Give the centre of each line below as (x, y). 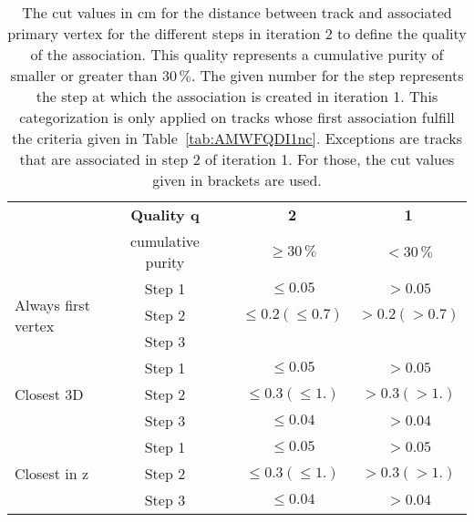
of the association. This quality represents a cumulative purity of (237, 54)
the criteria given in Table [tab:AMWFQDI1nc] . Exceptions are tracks (237, 138)
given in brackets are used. (237, 180)
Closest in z (52, 473)
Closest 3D (49, 394)
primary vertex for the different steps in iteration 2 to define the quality (237, 33)
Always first (52, 304)
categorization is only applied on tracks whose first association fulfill (237, 117)
